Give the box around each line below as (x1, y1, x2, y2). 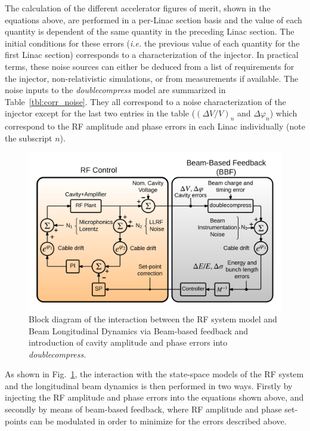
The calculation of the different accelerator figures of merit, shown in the (5, 2, 271, 14)
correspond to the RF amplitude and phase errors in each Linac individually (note (5, 120, 305, 133)
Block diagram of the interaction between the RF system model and (29, 312, 277, 325)
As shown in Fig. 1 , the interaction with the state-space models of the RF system (5, 368, 304, 380)
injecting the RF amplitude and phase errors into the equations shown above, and (5, 391, 304, 404)
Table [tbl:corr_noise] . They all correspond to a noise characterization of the (5, 95, 286, 107)
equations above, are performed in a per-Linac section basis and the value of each (5, 13, 302, 26)
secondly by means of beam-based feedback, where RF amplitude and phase (5, 403, 282, 415)
